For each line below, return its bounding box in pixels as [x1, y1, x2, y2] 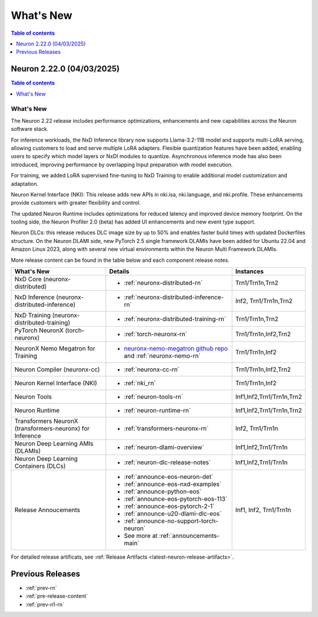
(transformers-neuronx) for [14, 425, 90, 433]
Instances [235, 267, 264, 275]
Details [109, 267, 130, 275]
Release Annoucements [14, 506, 81, 514]
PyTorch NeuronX [14, 326, 64, 334]
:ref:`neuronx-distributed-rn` [124, 279, 203, 287]
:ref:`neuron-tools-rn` [124, 393, 184, 401]
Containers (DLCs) [14, 462, 66, 470]
